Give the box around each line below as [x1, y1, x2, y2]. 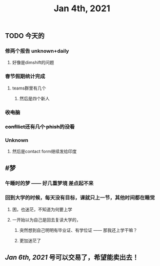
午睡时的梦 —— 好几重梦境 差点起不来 [5, 180, 94, 187]
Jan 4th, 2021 [53, 3, 111, 14]
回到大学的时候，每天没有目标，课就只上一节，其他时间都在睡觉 [5, 194, 155, 201]
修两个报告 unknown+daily [5, 47, 69, 54]
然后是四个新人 [19, 95, 50, 101]
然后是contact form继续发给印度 [12, 148, 77, 154]
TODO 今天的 [5, 32, 45, 40]
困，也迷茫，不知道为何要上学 [12, 206, 72, 212]
